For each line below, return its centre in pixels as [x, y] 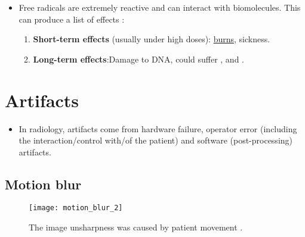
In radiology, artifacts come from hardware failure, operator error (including [158, 128]
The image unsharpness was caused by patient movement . [136, 227]
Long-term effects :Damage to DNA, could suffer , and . [138, 59]
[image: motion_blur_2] [76, 208]
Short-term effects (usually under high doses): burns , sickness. [152, 39]
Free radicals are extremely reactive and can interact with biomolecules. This [160, 7]
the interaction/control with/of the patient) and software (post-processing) [156, 140]
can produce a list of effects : [72, 19]
